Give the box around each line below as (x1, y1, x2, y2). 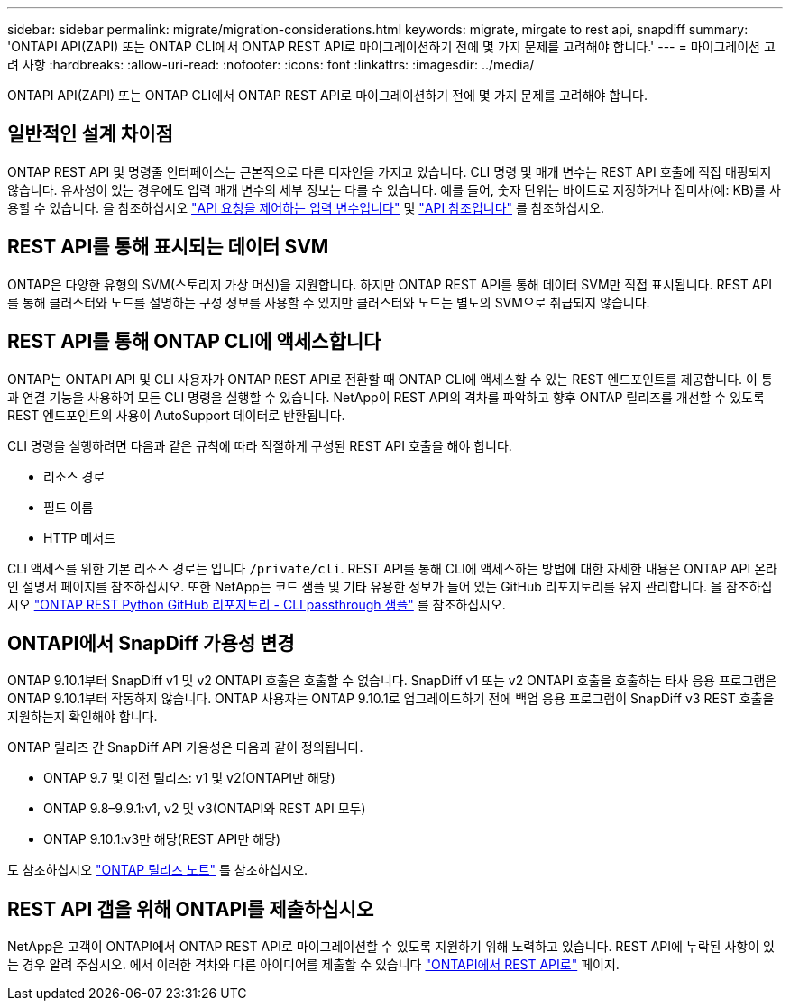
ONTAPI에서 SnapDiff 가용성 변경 (7, 631, 295, 655)
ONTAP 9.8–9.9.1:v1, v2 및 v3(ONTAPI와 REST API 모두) (43, 801, 366, 817)
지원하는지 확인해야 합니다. (7, 709, 158, 725)
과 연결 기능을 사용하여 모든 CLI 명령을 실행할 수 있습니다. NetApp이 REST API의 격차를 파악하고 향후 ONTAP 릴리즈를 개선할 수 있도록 (7, 389, 765, 405)
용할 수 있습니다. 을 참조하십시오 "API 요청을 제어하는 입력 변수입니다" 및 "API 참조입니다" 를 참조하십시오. (7, 199, 605, 215)
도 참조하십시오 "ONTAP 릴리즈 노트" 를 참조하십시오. (7, 862, 308, 878)
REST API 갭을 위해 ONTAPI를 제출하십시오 (7, 897, 374, 921)
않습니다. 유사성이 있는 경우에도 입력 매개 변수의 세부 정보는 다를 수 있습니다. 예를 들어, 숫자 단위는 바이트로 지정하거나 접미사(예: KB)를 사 (7, 181, 781, 197)
